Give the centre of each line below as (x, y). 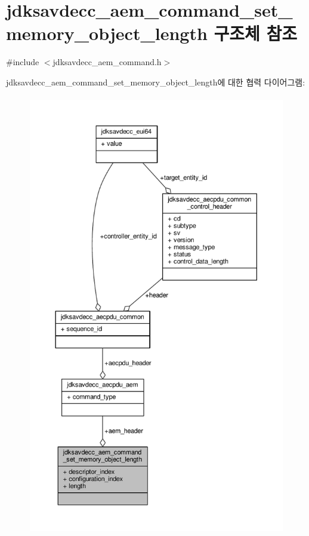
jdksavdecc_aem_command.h (107, 62)
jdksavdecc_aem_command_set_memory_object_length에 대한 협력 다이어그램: (156, 82)
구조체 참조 (256, 33)
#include (23, 62)
